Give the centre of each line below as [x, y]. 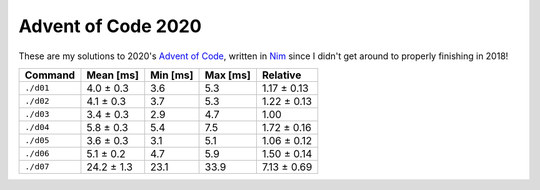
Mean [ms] [112, 75]
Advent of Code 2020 [110, 26]
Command [49, 75]
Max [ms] [227, 75]
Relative [281, 75]
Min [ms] [172, 75]
